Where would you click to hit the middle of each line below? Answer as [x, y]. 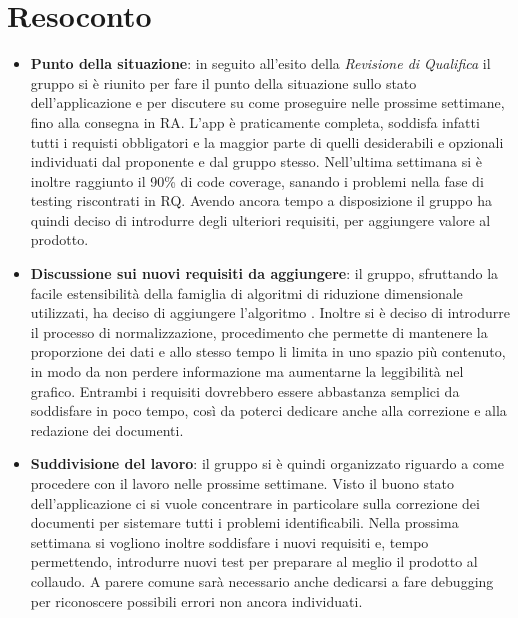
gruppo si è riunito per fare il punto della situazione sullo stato [223, 82]
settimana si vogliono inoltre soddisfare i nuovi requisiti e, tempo [229, 541]
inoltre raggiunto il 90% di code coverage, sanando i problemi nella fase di [257, 180]
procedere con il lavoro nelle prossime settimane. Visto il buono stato [242, 483]
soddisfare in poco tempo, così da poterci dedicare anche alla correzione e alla [268, 410]
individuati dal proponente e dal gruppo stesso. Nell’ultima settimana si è [256, 161]
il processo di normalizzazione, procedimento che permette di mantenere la [259, 331]
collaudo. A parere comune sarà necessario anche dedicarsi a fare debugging [262, 580]
